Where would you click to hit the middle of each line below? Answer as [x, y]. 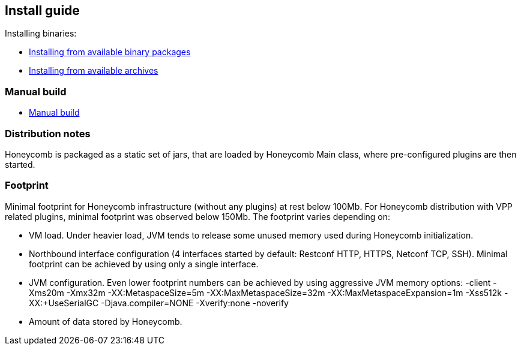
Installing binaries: [41, 34]
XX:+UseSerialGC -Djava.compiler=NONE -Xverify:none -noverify [159, 303]
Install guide [42, 10]
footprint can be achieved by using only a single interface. [144, 264]
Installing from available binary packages [110, 52]
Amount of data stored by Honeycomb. [106, 321]
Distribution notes [48, 133]
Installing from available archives [94, 71]
